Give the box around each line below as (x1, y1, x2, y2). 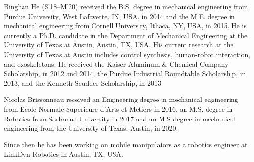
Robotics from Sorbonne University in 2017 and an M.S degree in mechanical (4, 113, 235, 123)
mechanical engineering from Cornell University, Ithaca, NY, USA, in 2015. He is (4, 20, 247, 31)
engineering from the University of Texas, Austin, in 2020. (4, 123, 178, 133)
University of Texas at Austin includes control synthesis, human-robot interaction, (4, 49, 251, 59)
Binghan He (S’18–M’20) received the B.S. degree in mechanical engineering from (4, 1, 248, 11)
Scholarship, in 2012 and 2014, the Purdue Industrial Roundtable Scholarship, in (4, 68, 246, 79)
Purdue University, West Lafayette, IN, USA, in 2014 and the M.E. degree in (4, 11, 235, 21)
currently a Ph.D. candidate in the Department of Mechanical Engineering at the (4, 30, 248, 40)
